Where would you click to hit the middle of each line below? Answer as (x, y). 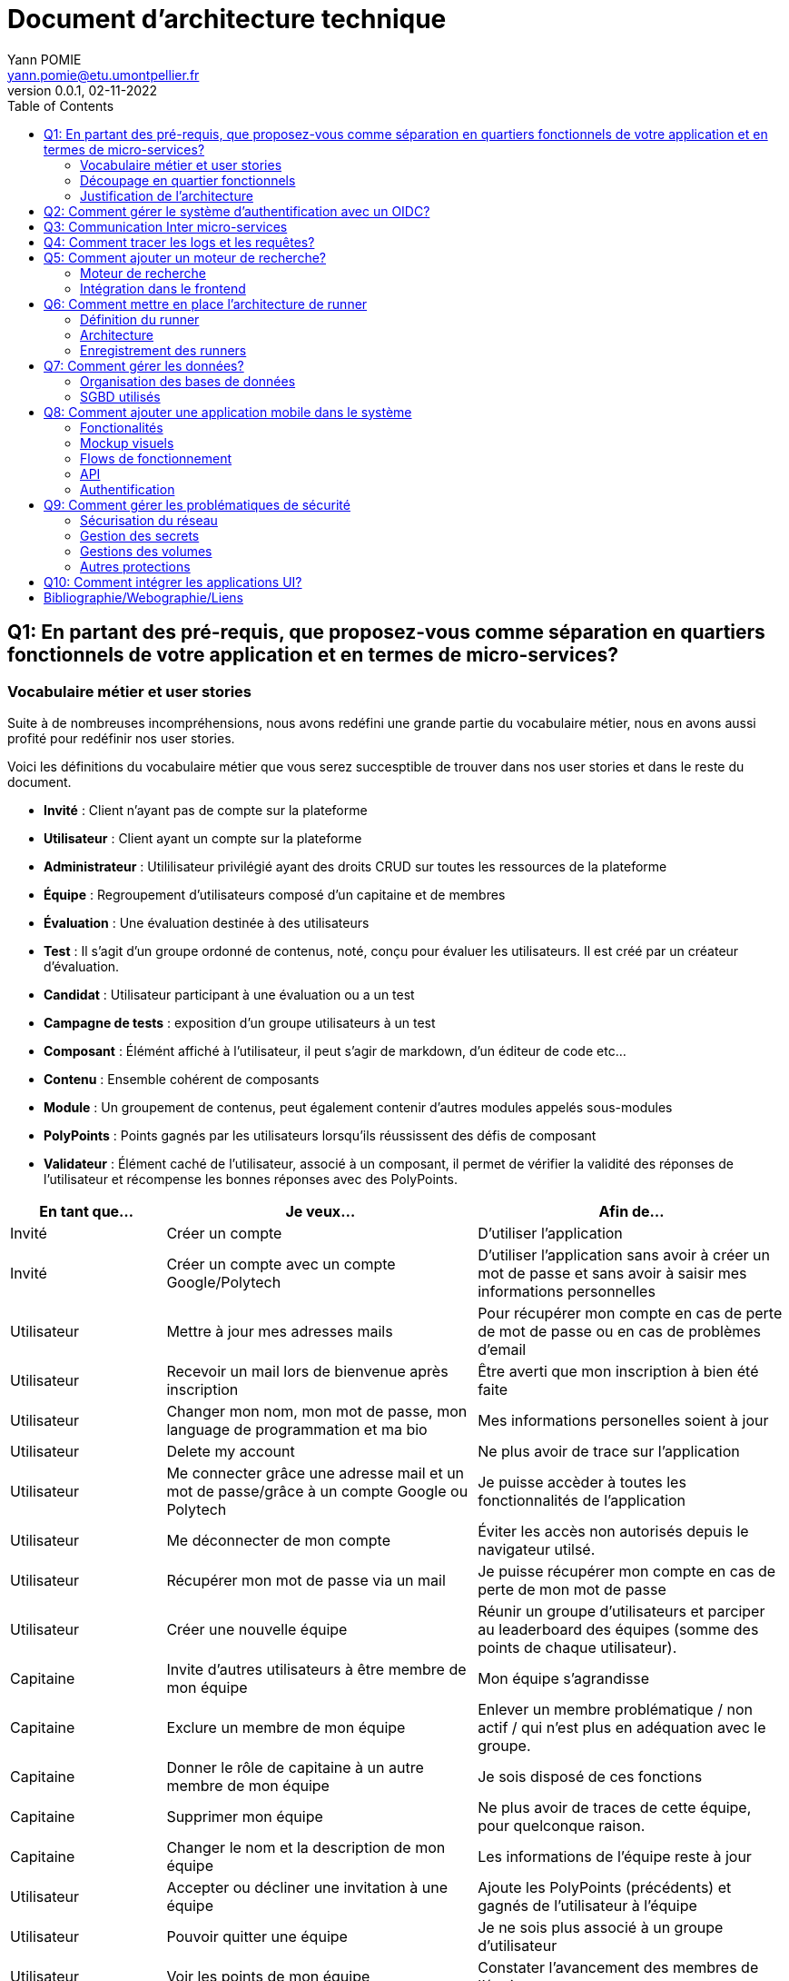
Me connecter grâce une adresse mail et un (316, 1473)
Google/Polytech (224, 1282)
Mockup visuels (127, 443)
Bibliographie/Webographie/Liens (143, 597)
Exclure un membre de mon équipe (286, 1727)
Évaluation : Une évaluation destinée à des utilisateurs (207, 922)
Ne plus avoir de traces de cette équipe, (615, 1807)
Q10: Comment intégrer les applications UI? (173, 582)
